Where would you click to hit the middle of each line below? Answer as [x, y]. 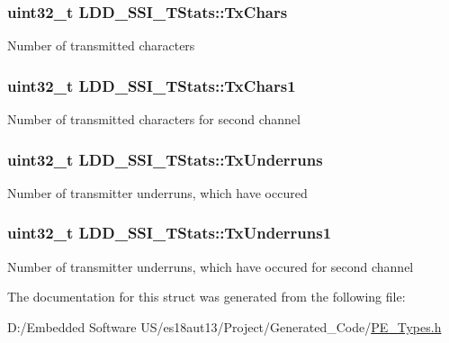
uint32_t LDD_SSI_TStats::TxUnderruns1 [170, 233]
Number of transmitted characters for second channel [154, 119]
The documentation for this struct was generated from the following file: [207, 297]
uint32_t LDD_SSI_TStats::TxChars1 [152, 85]
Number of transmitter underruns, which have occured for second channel [211, 266]
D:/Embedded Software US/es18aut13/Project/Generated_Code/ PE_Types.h [224, 326]
